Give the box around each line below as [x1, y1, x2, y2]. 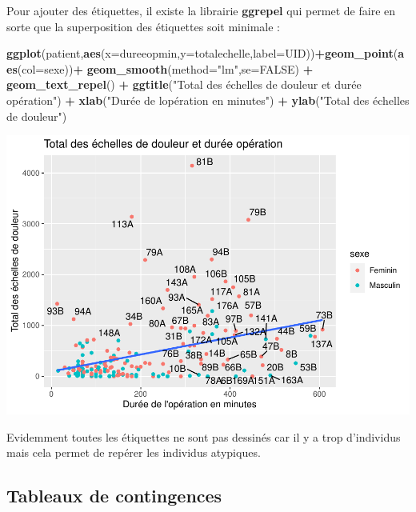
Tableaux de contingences [6, 483, 222, 508]
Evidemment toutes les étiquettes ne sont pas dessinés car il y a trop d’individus [6, 428, 401, 445]
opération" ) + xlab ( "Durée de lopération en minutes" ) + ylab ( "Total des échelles [6, 91, 410, 108]
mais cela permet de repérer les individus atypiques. [6, 444, 261, 461]
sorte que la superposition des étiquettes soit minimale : [6, 18, 280, 34]
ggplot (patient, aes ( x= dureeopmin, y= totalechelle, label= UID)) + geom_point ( [6, 45, 398, 62]
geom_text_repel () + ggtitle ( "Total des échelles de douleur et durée [6, 76, 362, 93]
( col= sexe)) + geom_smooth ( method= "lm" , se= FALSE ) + [17, 60, 314, 77]
